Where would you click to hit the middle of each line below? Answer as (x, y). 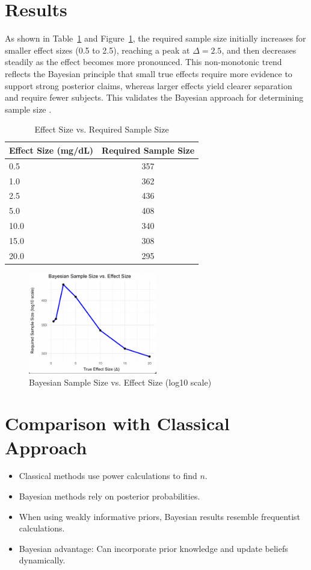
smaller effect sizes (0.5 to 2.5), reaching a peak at (97, 50)
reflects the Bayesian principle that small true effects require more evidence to (149, 73)
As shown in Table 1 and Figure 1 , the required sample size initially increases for (155, 38)
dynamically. (42, 560)
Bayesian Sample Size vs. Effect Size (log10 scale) (120, 382)
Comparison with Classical (117, 423)
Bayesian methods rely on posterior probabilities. (109, 496)
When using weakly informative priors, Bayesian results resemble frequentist (160, 516)
